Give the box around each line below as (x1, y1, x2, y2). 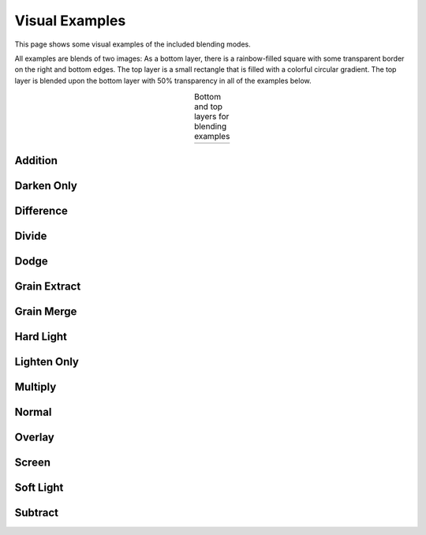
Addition (14, 154, 58, 167)
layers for (193, 111, 230, 122)
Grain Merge (14, 305, 77, 318)
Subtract (14, 506, 59, 520)
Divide (14, 229, 47, 242)
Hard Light (14, 330, 67, 343)
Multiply (14, 380, 57, 394)
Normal (14, 406, 52, 419)
